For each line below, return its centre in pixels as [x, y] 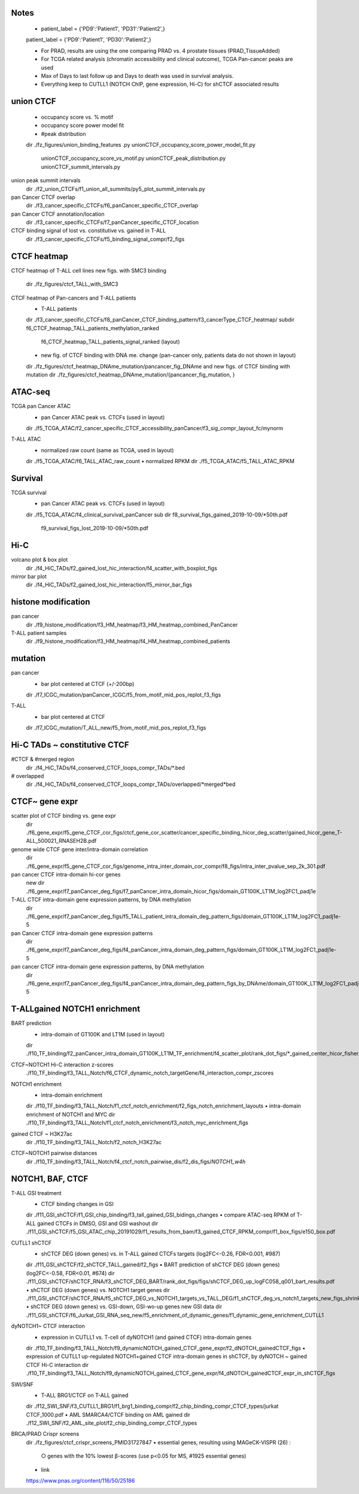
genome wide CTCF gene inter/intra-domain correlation [80, 849]
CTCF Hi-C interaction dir [57, 1365]
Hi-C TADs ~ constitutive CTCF [70, 745]
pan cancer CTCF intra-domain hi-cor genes [66, 874]
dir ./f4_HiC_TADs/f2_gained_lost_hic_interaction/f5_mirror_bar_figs [109, 585]
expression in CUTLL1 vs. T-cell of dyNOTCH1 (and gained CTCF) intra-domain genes [146, 1337]
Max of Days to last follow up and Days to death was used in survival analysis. [137, 75]
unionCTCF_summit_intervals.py [81, 167]
